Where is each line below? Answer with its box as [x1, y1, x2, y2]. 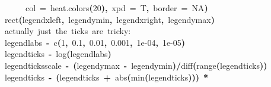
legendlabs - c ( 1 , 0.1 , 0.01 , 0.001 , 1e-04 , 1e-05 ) [5, 36, 186, 48]
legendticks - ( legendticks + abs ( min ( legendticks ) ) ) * [5, 71, 209, 83]
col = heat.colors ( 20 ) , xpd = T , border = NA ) [25, 2, 208, 14]
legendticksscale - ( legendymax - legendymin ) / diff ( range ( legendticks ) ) [5, 59, 267, 71]
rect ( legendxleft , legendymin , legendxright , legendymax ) [5, 13, 215, 25]
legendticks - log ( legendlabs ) [5, 48, 111, 60]
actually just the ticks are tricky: [5, 25, 131, 37]
